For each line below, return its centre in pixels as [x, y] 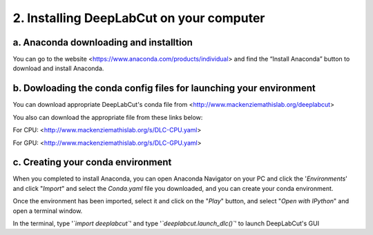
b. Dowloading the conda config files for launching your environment [164, 89]
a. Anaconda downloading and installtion [103, 42]
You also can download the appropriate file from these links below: [108, 117]
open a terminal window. [48, 211]
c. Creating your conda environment [92, 162]
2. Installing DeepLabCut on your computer [139, 18]
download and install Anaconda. [58, 68]
